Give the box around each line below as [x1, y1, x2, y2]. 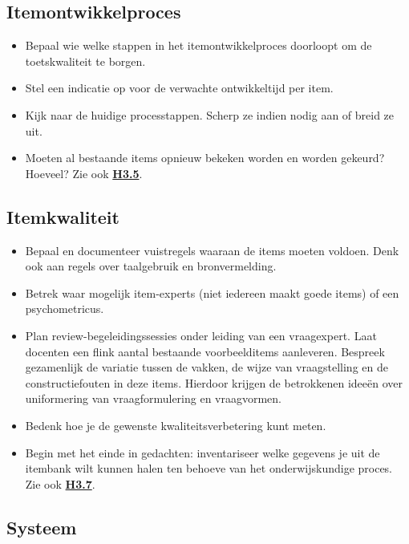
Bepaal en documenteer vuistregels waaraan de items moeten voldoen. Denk [25, 242, 399, 258]
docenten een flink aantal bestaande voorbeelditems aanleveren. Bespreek [25, 343, 385, 359]
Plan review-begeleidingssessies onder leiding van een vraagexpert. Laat [25, 327, 377, 343]
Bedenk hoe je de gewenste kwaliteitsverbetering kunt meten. [25, 416, 326, 433]
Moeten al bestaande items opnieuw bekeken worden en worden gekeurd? [25, 149, 385, 166]
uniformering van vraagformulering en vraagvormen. [25, 390, 282, 407]
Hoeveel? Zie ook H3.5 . [25, 164, 143, 181]
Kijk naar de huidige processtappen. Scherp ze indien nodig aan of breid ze [25, 106, 395, 123]
